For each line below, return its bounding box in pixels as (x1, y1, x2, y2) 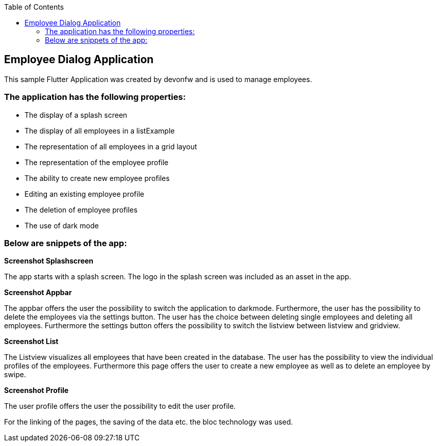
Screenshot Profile (4, 386, 69, 395)
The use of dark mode (24, 221, 99, 230)
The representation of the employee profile (24, 158, 169, 167)
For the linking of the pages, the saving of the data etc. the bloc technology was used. (4, 417, 293, 427)
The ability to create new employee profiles (24, 173, 170, 182)
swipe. (4, 370, 27, 379)
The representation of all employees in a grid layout (24, 142, 197, 151)
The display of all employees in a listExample (24, 126, 175, 135)
